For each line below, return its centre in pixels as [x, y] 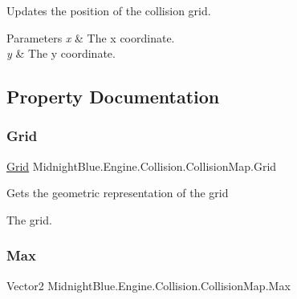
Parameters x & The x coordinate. [91, 37]
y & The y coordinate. [61, 53]
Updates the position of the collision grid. [109, 10]
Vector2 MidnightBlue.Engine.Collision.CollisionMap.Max [148, 285]
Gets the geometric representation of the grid [118, 193]
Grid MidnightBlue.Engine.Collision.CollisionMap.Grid [142, 166]
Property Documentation [113, 97]
